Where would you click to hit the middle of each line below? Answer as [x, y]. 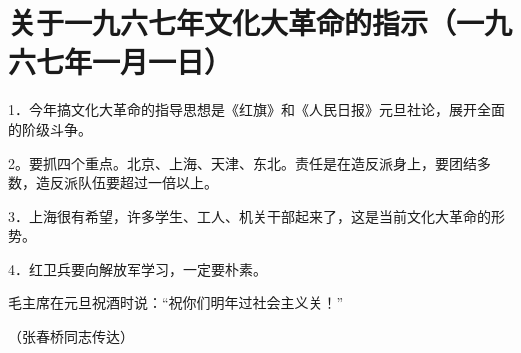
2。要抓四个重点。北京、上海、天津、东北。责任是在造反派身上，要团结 [242, 162]
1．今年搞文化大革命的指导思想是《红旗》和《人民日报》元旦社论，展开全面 [256, 109]
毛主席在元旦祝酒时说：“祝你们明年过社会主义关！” [176, 302]
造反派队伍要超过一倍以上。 [126, 182]
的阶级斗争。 [50, 128]
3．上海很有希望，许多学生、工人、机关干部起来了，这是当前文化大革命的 [249, 215]
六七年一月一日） [120, 61]
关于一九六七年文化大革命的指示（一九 [260, 22]
